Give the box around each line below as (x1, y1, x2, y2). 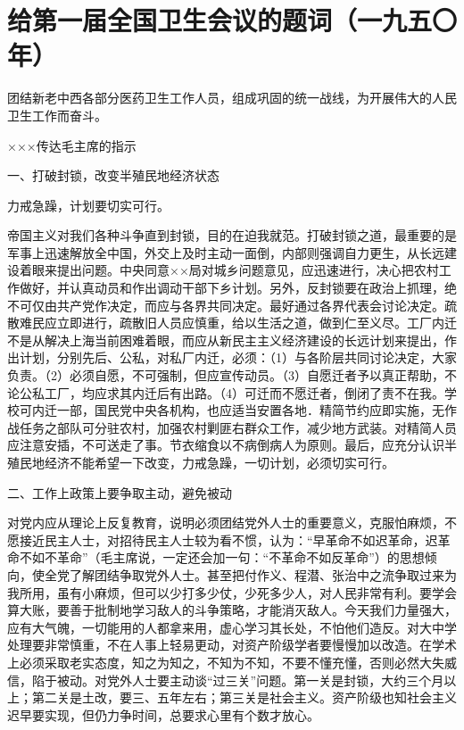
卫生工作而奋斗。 (7, 105, 107, 124)
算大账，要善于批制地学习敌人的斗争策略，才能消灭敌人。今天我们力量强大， (7, 601, 457, 619)
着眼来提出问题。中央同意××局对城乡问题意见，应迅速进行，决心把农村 (19, 261, 439, 279)
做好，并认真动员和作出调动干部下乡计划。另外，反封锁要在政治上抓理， (19, 278, 444, 297)
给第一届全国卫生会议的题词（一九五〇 (7, 2, 458, 38)
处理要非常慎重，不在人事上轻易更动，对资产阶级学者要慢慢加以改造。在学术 (7, 635, 457, 654)
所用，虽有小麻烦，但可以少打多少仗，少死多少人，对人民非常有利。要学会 (19, 583, 457, 601)
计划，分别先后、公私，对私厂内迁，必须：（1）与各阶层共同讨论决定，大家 (19, 348, 457, 367)
